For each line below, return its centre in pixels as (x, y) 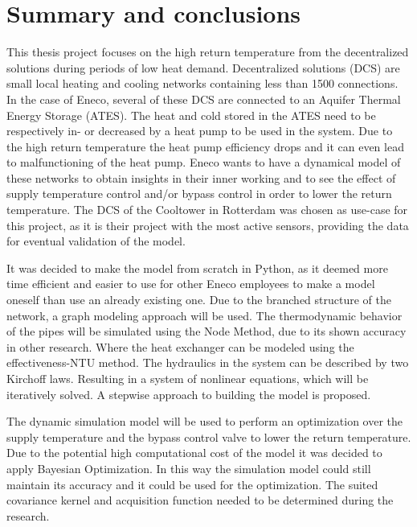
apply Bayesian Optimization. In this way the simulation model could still (189, 468)
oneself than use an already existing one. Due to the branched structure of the (199, 300)
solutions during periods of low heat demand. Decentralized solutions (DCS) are (203, 67)
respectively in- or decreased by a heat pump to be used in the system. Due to (200, 131)
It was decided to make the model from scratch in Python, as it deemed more (197, 268)
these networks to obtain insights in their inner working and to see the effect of (201, 177)
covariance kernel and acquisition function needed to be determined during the (200, 500)
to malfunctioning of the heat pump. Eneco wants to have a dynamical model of (204, 162)
